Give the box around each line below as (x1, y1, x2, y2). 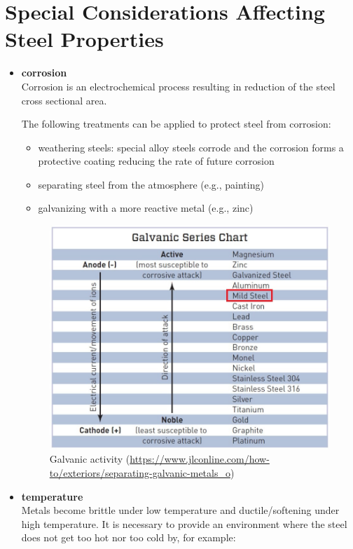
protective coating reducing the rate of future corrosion (38, 154, 275, 168)
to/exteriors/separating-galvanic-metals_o (49, 466, 230, 480)
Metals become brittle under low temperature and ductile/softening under (21, 503, 340, 517)
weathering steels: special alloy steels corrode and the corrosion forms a (38, 140, 344, 154)
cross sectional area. (21, 93, 107, 107)
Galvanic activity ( (49, 452, 130, 466)
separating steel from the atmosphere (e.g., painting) (38, 177, 264, 191)
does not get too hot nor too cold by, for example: (21, 530, 236, 545)
